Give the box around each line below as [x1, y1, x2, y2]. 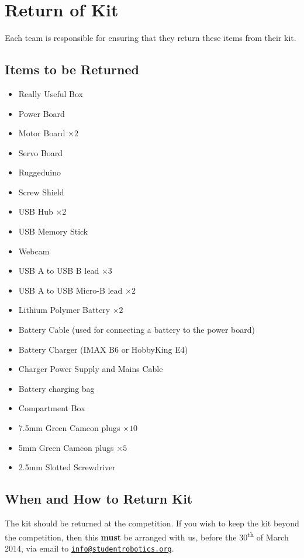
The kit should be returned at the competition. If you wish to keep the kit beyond [5, 517, 299, 529]
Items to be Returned [5, 60, 139, 78]
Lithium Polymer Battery [18, 304, 110, 316]
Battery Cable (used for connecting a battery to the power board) [18, 323, 255, 336]
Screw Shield [18, 185, 64, 198]
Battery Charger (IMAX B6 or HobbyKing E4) [18, 343, 188, 355]
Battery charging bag [18, 382, 95, 394]
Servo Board [18, 146, 63, 159]
